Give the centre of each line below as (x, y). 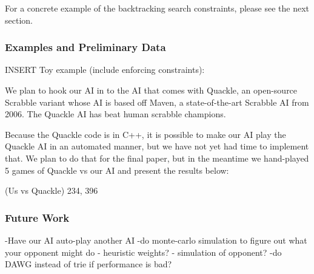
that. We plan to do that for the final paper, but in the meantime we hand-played (157, 158)
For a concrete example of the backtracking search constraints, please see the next (157, 8)
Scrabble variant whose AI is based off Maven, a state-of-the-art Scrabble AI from (157, 102)
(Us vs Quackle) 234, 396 (52, 190)
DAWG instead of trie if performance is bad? (89, 264)
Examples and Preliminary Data (85, 47)
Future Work (37, 217)
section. (19, 20)
